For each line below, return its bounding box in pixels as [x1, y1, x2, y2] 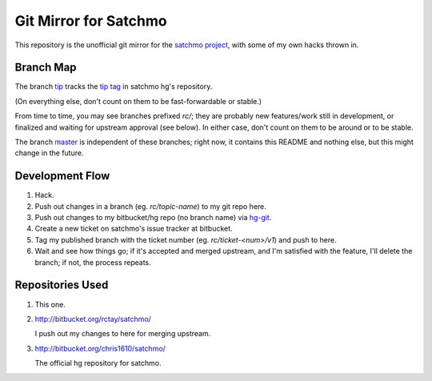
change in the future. [14, 148, 84, 158]
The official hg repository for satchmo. [34, 359, 162, 368]
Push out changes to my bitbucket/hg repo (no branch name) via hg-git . [34, 213, 272, 223]
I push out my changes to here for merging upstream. [34, 329, 211, 339]
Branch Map [14, 61, 77, 74]
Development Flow [14, 169, 110, 183]
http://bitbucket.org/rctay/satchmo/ [34, 314, 151, 323]
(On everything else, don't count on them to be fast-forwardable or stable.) [14, 96, 262, 106]
